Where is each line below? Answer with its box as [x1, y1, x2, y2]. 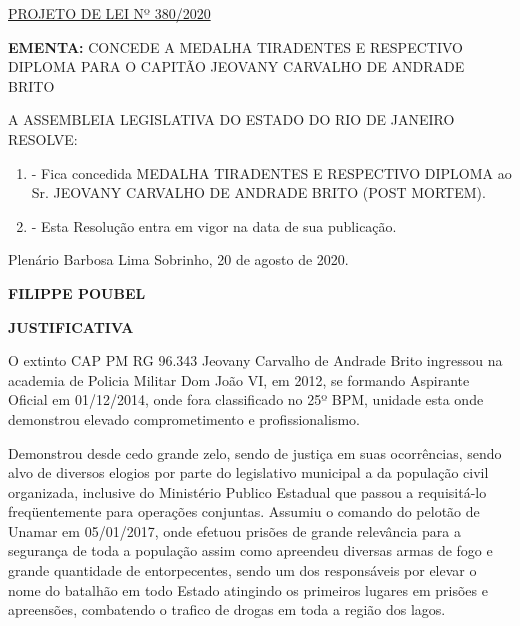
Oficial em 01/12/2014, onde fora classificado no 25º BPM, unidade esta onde [8, 389, 484, 410]
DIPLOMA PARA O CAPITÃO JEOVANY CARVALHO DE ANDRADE [8, 56, 465, 77]
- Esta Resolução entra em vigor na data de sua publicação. [31, 215, 397, 236]
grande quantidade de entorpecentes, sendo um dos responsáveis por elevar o [8, 560, 477, 581]
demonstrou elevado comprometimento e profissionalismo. [8, 408, 360, 429]
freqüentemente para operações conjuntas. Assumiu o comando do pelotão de [8, 501, 480, 522]
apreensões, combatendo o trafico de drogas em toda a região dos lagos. [8, 599, 446, 620]
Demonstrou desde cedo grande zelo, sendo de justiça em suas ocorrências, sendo [8, 442, 502, 463]
